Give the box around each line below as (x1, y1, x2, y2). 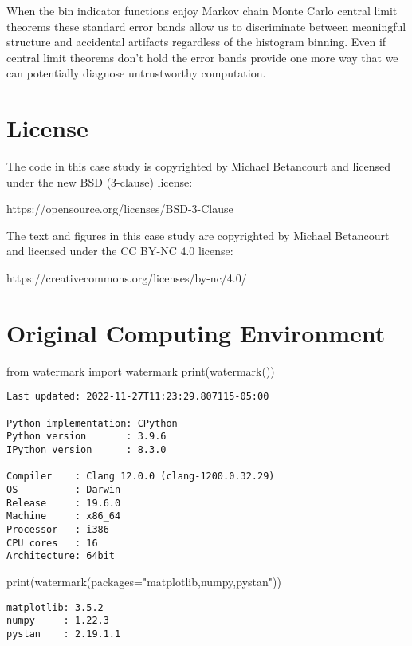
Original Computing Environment (6, 316, 386, 349)
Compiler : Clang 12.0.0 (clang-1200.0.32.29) (6, 471, 275, 483)
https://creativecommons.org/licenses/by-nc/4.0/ (6, 270, 247, 286)
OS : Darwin (6, 483, 121, 495)
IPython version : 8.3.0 (6, 444, 167, 455)
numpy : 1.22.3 (6, 615, 109, 627)
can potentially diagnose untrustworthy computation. (6, 65, 266, 81)
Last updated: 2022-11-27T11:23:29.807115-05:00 (6, 391, 269, 403)
